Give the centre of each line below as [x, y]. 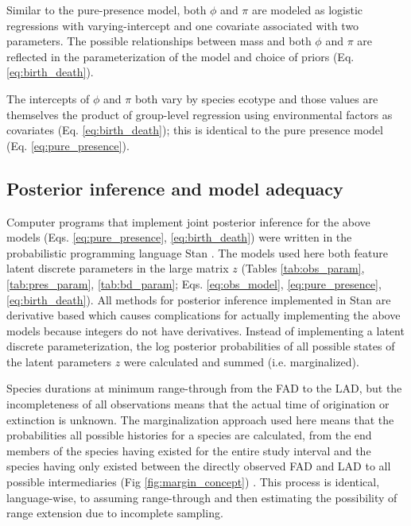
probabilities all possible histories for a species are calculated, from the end [189, 435]
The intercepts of [48, 98]
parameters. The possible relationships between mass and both [159, 41]
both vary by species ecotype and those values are [256, 98]
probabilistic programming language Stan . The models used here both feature [197, 252]
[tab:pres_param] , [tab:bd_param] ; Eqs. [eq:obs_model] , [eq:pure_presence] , [194, 283]
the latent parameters [59, 361]
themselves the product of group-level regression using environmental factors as [200, 114]
